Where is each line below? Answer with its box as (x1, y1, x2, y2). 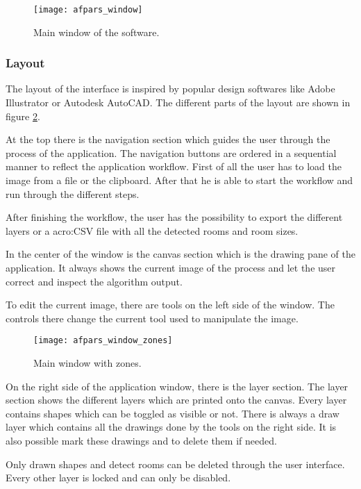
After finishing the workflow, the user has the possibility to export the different (6, 210, 343, 224)
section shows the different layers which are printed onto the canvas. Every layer (6, 392, 347, 407)
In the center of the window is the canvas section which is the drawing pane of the (6, 247, 355, 261)
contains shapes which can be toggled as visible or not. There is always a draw (6, 406, 339, 420)
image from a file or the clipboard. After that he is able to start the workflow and (6, 173, 353, 188)
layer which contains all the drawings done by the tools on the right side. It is (6, 420, 337, 434)
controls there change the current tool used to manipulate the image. (6, 310, 299, 325)
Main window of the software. (33, 24, 160, 39)
